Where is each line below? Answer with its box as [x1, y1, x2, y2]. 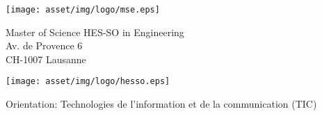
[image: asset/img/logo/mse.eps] [6, 5, 160, 15]
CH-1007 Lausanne [6, 51, 86, 66]
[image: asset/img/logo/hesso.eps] [6, 76, 170, 87]
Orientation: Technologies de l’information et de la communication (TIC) [6, 97, 317, 111]
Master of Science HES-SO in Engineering [6, 24, 184, 39]
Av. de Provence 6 [6, 38, 83, 53]
